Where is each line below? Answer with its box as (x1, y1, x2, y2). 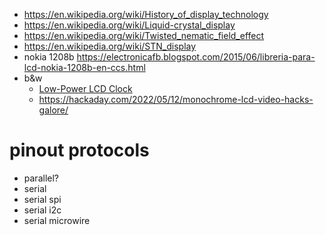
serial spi (23, 193, 62, 205)
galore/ (38, 104, 69, 116)
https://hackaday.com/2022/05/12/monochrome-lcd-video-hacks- (38, 94, 314, 105)
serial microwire (23, 214, 91, 226)
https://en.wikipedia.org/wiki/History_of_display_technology (23, 9, 269, 20)
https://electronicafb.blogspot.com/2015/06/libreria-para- (76, 51, 316, 63)
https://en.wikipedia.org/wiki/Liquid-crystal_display (23, 19, 236, 31)
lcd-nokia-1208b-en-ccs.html (23, 62, 146, 73)
